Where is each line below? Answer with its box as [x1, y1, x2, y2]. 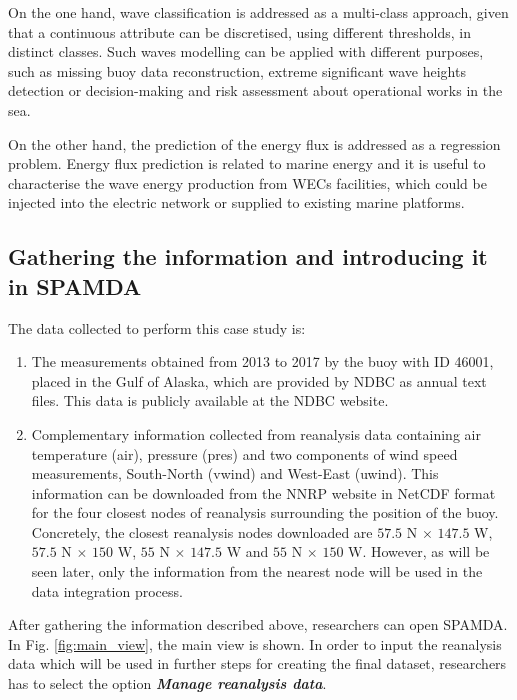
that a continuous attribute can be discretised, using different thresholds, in [8, 21, 472, 42]
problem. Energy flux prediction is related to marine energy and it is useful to [8, 153, 486, 174]
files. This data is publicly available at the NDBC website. [31, 390, 389, 411]
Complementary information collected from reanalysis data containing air [31, 423, 481, 444]
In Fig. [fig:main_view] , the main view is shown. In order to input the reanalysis [8, 633, 502, 654]
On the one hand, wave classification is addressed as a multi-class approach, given [8, 2, 509, 22]
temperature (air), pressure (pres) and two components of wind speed [31, 443, 458, 464]
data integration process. [31, 580, 183, 601]
